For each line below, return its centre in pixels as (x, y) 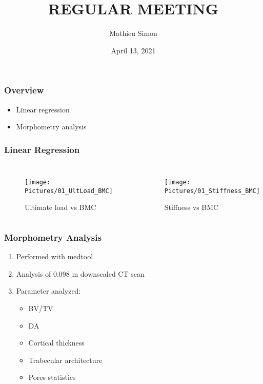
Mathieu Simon (133, 33)
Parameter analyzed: (48, 291)
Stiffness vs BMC (191, 207)
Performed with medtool (55, 256)
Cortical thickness (56, 343)
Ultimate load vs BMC (60, 207)
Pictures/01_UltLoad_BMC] (69, 191)
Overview (24, 90)
